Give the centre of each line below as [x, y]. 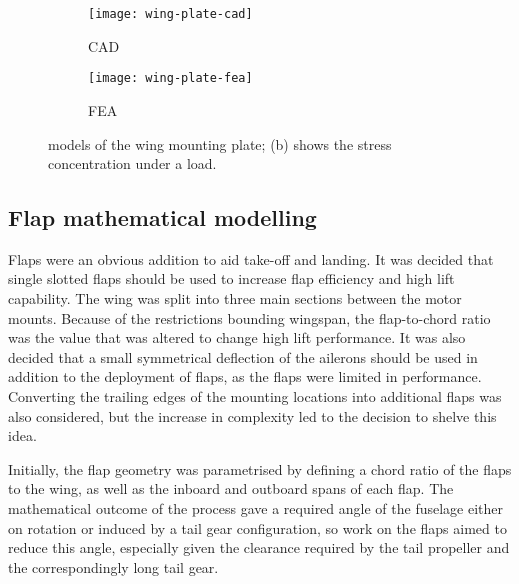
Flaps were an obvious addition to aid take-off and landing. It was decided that [251, 258]
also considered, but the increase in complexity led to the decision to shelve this [252, 415]
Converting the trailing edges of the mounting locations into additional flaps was [255, 396]
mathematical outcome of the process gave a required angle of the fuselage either [255, 508]
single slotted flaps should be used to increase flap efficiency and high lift [231, 278]
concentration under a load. [132, 163]
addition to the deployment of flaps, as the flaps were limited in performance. [245, 376]
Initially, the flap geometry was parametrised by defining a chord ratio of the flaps [260, 468]
